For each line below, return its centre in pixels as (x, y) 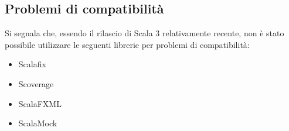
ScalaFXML (40, 103)
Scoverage (36, 83)
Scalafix (32, 64)
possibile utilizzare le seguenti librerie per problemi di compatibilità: (127, 44)
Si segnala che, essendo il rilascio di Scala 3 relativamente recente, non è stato (144, 33)
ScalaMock (38, 123)
